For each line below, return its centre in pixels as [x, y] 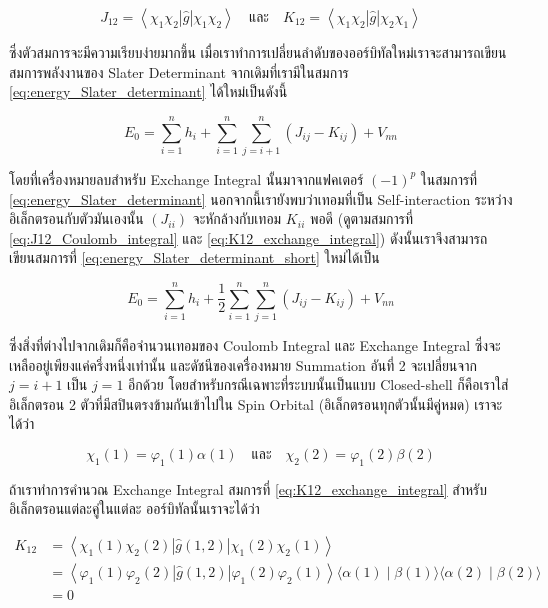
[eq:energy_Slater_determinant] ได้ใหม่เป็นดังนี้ [148, 91]
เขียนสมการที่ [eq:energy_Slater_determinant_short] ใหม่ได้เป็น [194, 257]
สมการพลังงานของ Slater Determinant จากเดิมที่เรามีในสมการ [179, 71]
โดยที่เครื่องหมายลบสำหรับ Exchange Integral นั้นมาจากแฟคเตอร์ [186, 178]
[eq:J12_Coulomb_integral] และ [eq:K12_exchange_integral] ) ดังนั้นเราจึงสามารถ [248, 237]
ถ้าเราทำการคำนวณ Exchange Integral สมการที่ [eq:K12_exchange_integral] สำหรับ [248, 488]
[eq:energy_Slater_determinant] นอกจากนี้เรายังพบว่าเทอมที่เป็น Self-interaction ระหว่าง [261, 198]
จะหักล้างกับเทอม [237, 218]
